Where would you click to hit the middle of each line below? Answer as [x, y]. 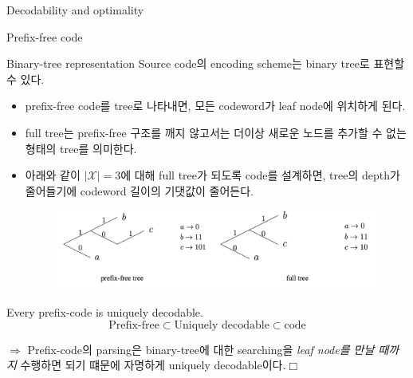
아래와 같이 [53, 175]
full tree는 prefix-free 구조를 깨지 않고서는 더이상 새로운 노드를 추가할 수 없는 [216, 132]
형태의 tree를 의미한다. [81, 148]
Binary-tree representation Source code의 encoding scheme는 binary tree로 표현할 [206, 63]
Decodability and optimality [75, 10]
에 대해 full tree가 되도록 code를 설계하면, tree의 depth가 [260, 175]
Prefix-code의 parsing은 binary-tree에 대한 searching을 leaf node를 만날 [201, 349]
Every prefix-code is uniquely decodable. [105, 311]
